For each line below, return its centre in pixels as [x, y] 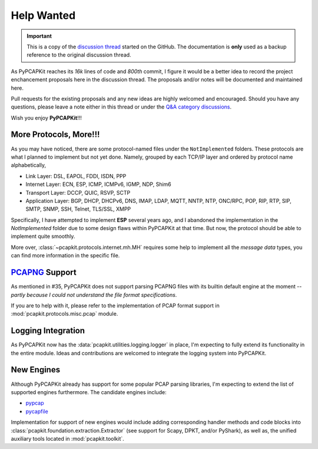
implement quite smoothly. [43, 237]
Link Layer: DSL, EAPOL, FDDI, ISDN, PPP [76, 176]
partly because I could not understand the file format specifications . [94, 294]
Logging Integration [48, 331]
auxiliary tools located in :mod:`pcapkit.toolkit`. [68, 438]
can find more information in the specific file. [65, 255]
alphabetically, [29, 165]
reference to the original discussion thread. [79, 55]
